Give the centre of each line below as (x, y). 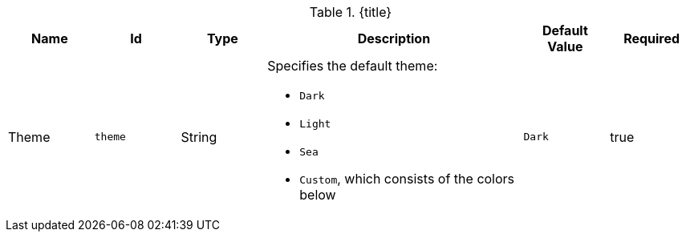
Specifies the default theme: (353, 66)
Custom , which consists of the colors (407, 179)
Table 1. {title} (351, 12)
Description (394, 38)
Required (652, 38)
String (199, 137)
